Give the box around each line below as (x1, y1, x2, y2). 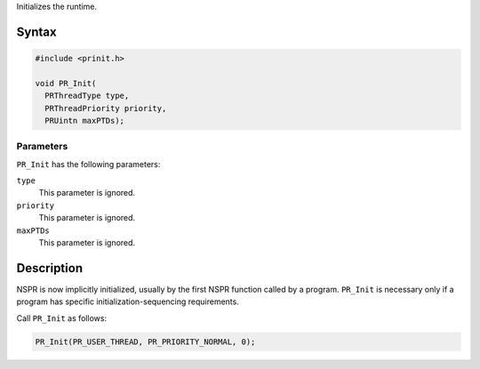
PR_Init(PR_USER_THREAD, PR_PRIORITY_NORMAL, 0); (35, 336, 256, 347)
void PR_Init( (35, 78, 97, 88)
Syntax (16, 24, 57, 39)
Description (16, 261, 84, 276)
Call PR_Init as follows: (16, 312, 107, 324)
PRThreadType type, (44, 91, 130, 101)
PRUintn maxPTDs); (44, 116, 124, 125)
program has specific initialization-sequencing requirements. (16, 296, 239, 307)
